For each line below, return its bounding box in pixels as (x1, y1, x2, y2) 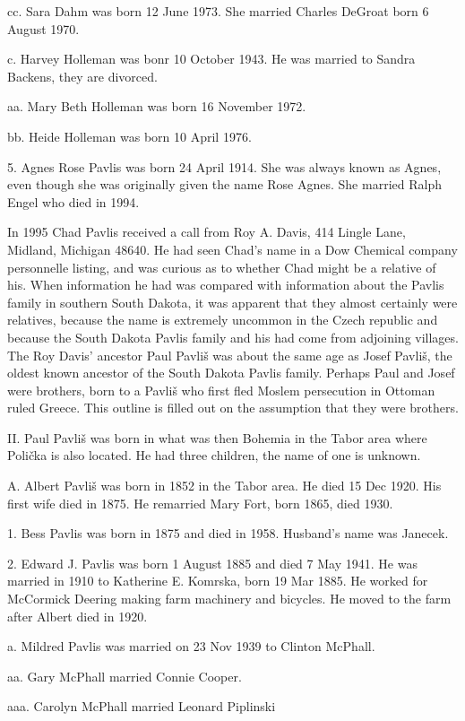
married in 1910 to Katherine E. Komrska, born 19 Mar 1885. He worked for (7, 571, 428, 590)
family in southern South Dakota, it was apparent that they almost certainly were (7, 292, 458, 311)
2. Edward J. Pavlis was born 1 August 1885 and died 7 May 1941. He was (7, 553, 418, 572)
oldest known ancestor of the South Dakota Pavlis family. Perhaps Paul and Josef (7, 363, 455, 382)
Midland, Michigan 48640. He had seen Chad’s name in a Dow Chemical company (7, 239, 458, 258)
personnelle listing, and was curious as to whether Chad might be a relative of (7, 257, 436, 276)
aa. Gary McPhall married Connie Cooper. (7, 666, 242, 685)
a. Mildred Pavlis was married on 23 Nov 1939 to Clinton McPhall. (7, 637, 375, 656)
